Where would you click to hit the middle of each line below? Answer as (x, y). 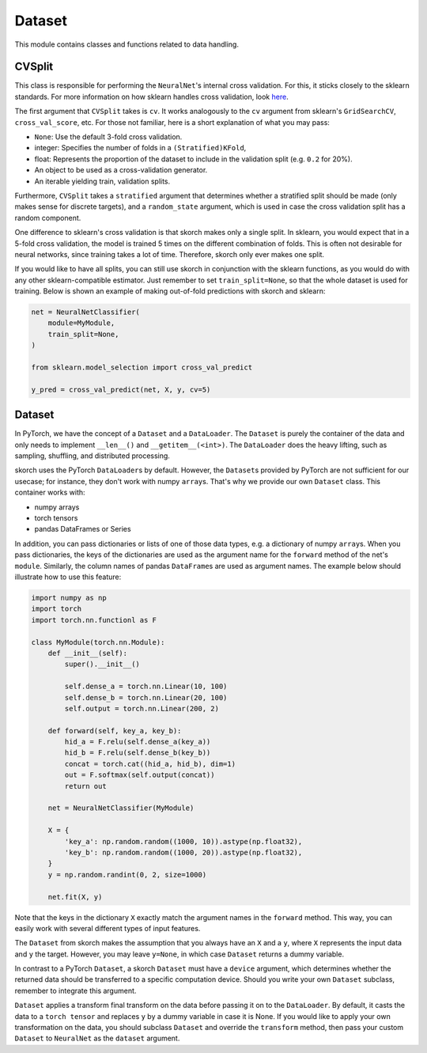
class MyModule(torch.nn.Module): (98, 642)
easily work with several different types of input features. (108, 928)
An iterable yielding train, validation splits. (102, 181)
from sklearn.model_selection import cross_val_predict (142, 367)
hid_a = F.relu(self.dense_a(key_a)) (138, 742)
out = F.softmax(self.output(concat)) (140, 775)
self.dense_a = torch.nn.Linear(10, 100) (146, 687)
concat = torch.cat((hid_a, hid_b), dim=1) (150, 764)
